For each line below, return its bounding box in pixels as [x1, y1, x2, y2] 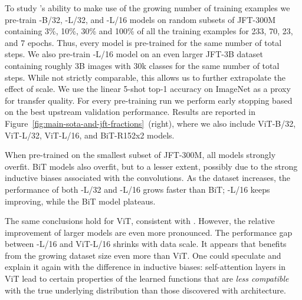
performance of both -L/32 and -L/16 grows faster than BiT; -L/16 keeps [5, 183, 270, 195]
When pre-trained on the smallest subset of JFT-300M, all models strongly [5, 149, 276, 161]
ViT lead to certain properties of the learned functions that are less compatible [5, 272, 289, 285]
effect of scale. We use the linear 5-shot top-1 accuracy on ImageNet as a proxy [5, 83, 291, 95]
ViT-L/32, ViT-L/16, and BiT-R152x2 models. [5, 128, 175, 141]
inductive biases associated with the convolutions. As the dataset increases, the [5, 172, 291, 184]
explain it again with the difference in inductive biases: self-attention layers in [5, 261, 285, 273]
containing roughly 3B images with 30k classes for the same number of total [5, 59, 280, 71]
